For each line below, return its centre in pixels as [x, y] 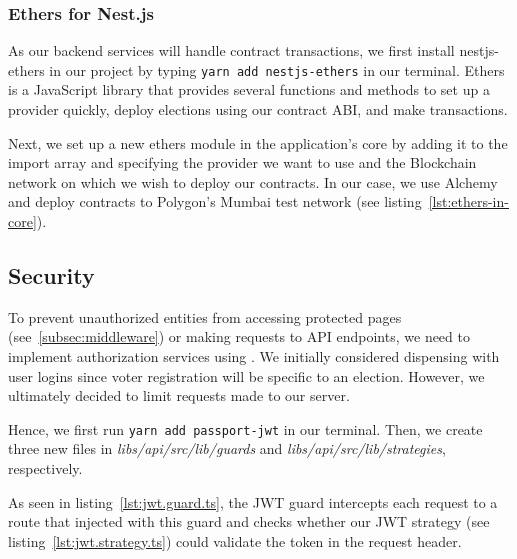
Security [51, 275]
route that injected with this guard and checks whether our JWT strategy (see [249, 521]
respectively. [45, 468]
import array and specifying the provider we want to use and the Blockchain [242, 162]
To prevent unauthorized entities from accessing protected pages [205, 316]
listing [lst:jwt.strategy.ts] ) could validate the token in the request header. [235, 540]
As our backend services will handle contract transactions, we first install [231, 50]
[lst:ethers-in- [468, 201]
